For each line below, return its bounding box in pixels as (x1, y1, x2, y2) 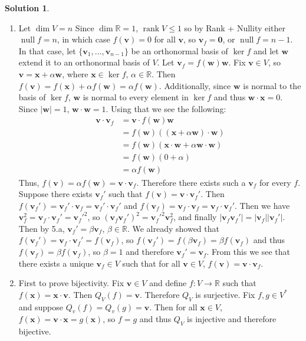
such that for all (122, 257, 180, 269)
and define (149, 277, 187, 289)
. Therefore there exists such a (136, 176, 246, 188)
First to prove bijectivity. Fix (18, 277, 124, 289)
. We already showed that (127, 222, 219, 234)
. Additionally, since (159, 79, 231, 91)
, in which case (57, 33, 110, 45)
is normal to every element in (83, 91, 189, 103)
